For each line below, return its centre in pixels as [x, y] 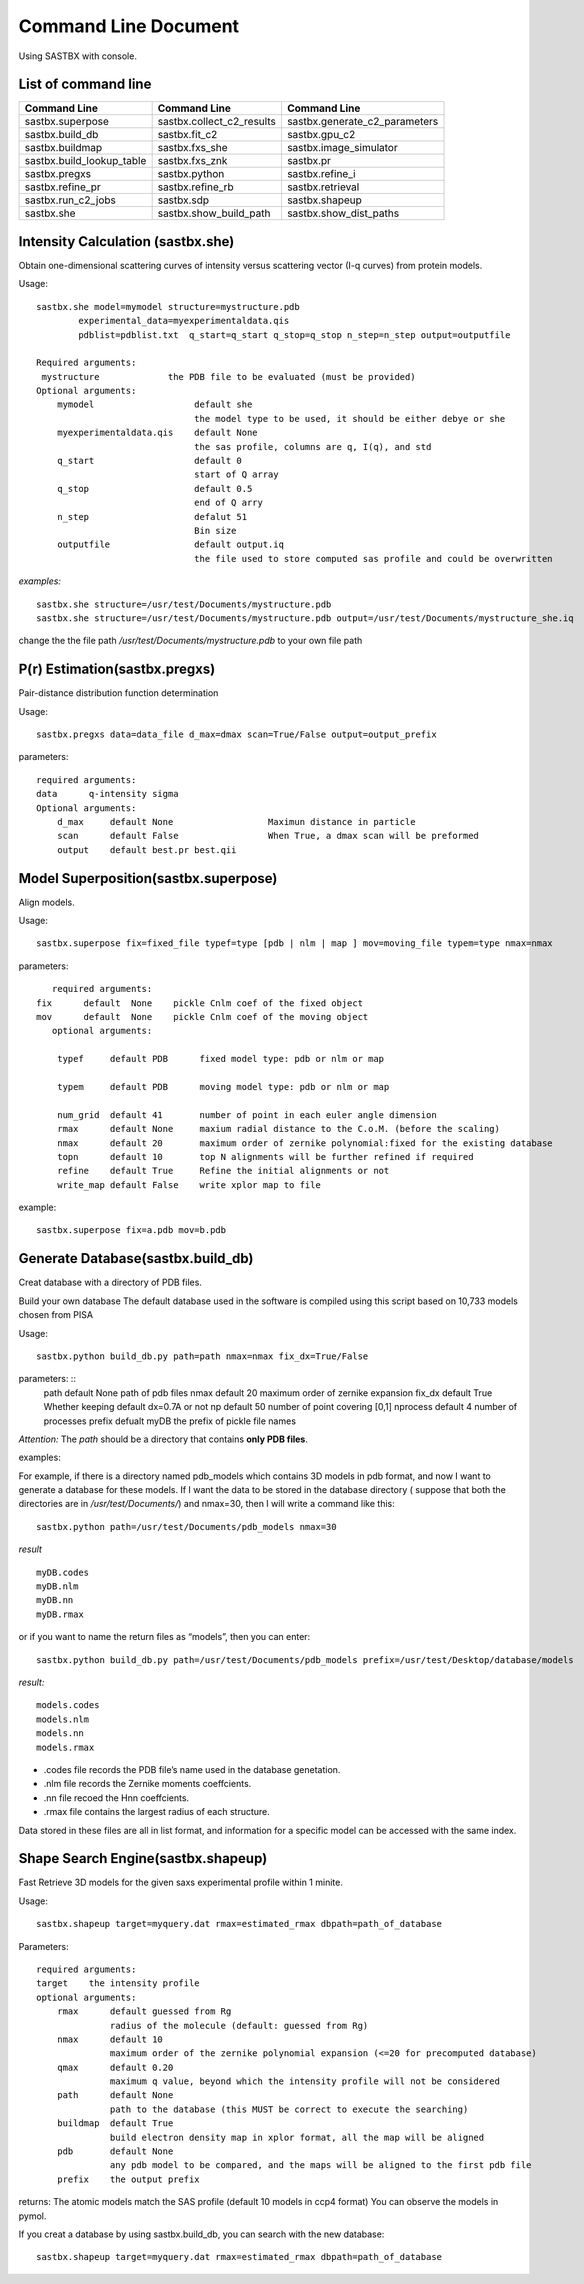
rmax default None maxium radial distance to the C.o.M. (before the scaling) [278, 1129]
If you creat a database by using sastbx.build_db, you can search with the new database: [201, 2234]
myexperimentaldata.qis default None [157, 433]
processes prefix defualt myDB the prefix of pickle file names [170, 1421]
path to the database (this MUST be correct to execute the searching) [289, 2109]
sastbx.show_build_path [214, 213]
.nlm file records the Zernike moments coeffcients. [147, 1784]
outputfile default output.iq [170, 544]
